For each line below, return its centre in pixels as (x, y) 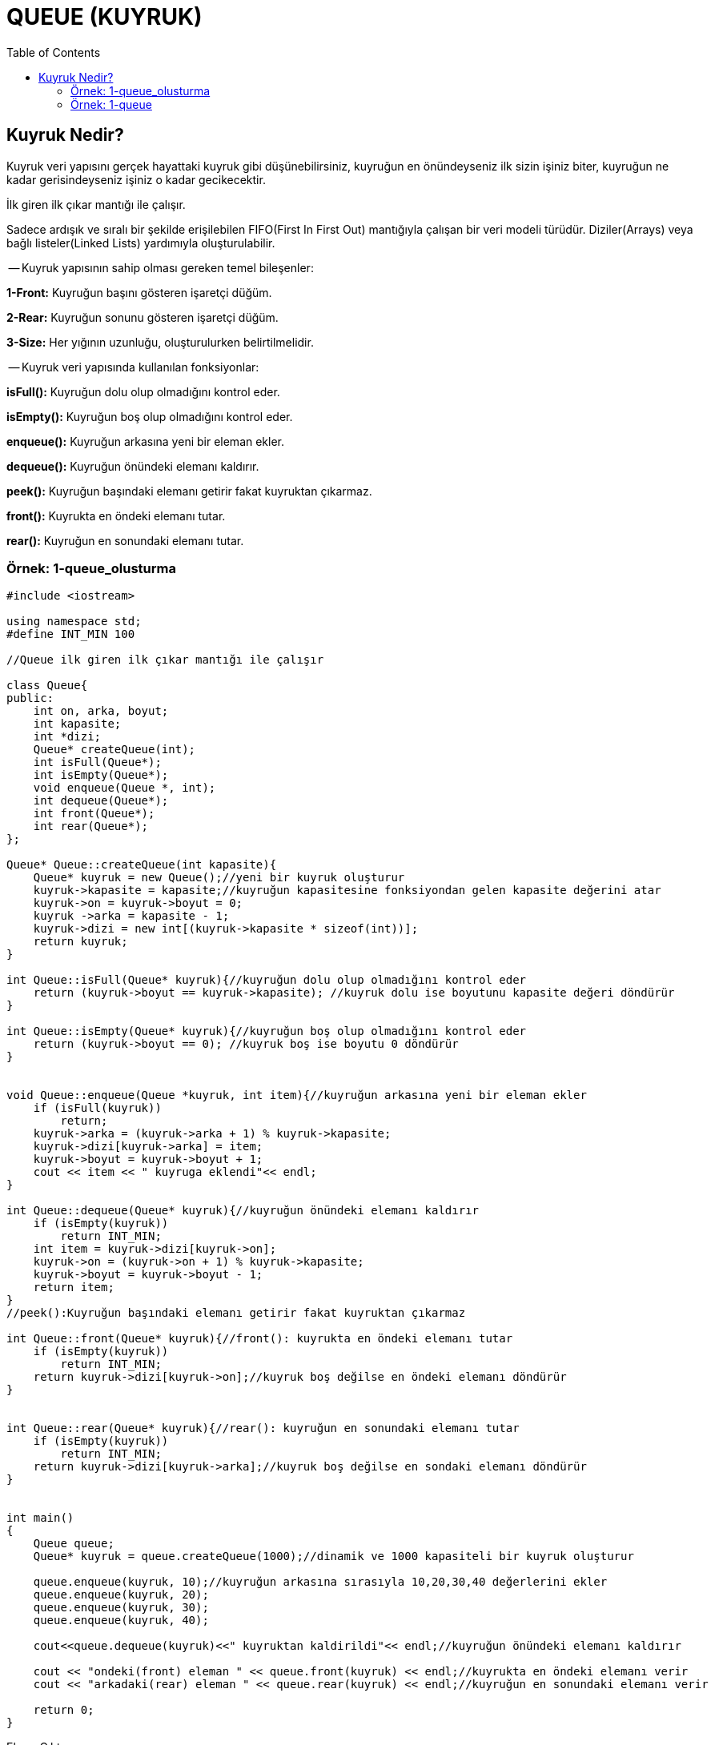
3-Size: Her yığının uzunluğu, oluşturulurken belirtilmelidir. (160, 342)
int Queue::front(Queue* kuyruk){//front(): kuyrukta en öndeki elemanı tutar (260, 1339)
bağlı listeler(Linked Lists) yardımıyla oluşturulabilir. (141, 243)
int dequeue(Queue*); (101, 801)
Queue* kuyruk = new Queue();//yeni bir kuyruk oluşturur (219, 878)
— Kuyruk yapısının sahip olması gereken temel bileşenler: (161, 267)
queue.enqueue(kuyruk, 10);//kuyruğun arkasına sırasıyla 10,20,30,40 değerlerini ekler (320, 1582)
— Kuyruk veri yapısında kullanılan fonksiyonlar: (134, 367)
